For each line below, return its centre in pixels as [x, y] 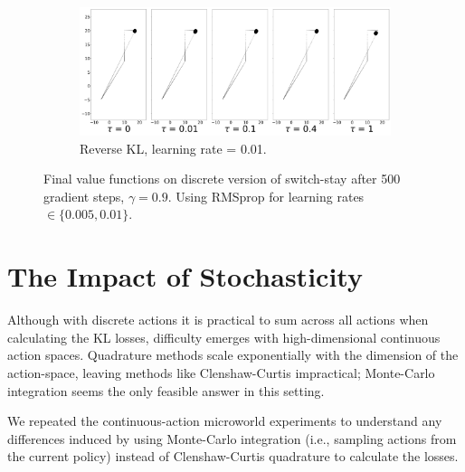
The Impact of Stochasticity [185, 276]
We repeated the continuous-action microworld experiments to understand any [225, 421]
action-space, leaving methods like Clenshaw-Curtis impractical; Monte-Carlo [221, 372]
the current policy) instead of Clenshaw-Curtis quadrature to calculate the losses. [233, 456]
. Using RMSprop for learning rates [266, 196]
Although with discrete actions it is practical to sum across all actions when [218, 320]
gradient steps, [84, 196]
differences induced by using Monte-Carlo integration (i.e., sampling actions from [232, 438]
